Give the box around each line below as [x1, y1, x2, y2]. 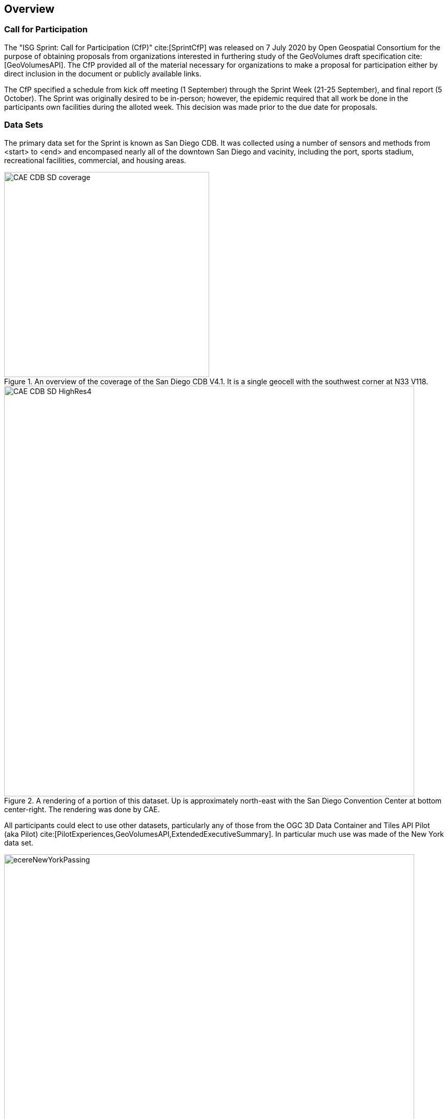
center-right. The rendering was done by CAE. [4, 804, 160, 814]
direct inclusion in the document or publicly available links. [4, 69, 201, 78]
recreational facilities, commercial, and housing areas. [4, 155, 187, 165]
